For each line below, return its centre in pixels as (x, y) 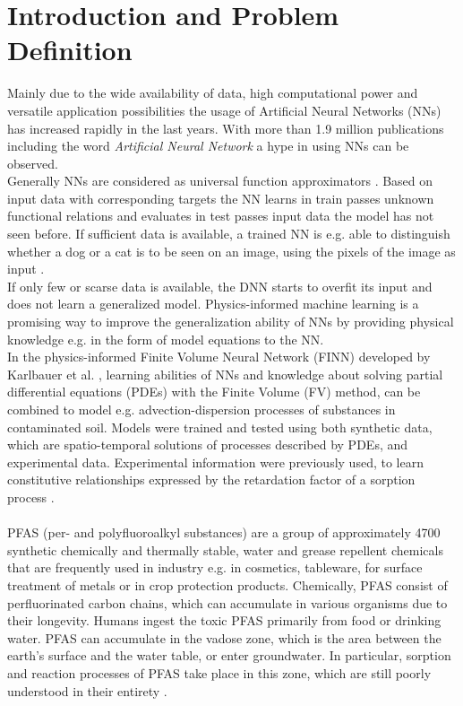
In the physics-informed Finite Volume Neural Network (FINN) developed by (219, 357)
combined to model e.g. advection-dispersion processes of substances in (201, 409)
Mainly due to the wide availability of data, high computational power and (213, 93)
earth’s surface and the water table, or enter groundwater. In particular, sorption (229, 655)
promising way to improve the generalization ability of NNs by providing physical (231, 322)
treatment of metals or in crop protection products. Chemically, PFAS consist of (227, 584)
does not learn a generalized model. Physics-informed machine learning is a (213, 304)
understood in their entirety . (87, 690)
